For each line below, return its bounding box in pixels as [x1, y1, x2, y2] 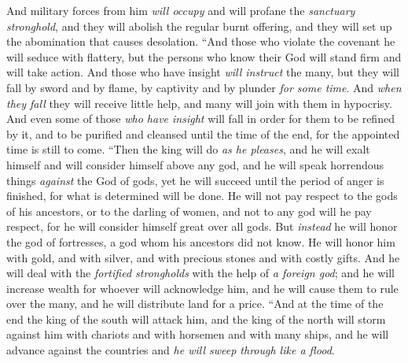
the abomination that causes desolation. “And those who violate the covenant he [6, 33, 395, 50]
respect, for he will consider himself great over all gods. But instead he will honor [6, 218, 398, 235]
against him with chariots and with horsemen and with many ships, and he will [6, 326, 389, 343]
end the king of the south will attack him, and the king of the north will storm [6, 310, 386, 327]
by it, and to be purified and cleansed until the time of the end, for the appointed [6, 125, 400, 142]
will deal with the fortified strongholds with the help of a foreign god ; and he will [6, 265, 395, 281]
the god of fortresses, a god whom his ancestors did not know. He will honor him [6, 233, 395, 250]
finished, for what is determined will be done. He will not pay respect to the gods [6, 187, 398, 204]
